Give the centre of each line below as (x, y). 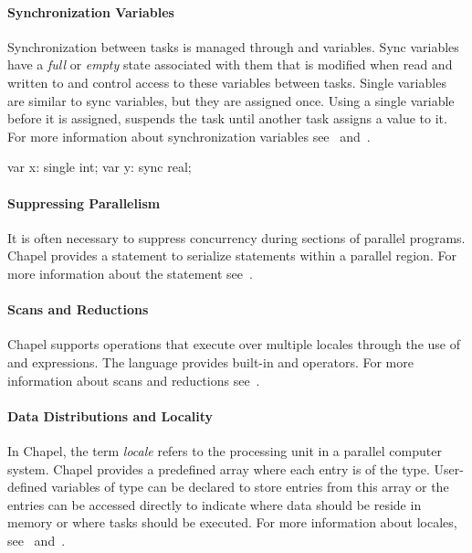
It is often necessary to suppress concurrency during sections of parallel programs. (236, 237)
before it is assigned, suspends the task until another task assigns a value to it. (227, 118)
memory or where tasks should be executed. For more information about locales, (232, 522)
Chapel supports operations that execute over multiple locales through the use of (234, 344)
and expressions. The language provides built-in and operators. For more (210, 362)
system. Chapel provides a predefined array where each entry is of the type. (219, 468)
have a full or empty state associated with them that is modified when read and (230, 64)
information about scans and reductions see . (134, 380)
